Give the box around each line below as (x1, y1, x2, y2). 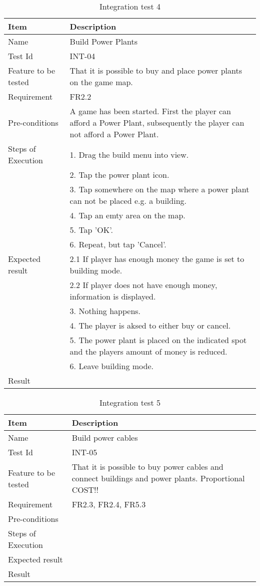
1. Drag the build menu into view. (69, 148, 189, 160)
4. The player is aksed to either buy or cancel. (69, 320, 231, 331)
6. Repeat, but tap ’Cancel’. (69, 238, 166, 250)
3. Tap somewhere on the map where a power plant (69, 183, 249, 195)
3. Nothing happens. (69, 305, 141, 317)
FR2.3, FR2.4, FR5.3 (71, 498, 146, 510)
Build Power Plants (69, 36, 138, 47)
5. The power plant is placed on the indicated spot (69, 334, 247, 346)
